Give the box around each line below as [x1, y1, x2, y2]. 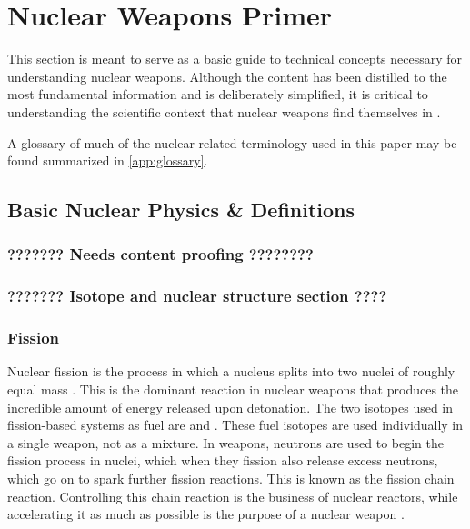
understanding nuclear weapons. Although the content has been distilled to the [7, 66, 447, 85]
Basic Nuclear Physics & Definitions [7, 195, 355, 224]
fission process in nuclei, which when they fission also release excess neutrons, [7, 451, 438, 470]
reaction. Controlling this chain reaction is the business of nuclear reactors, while [7, 486, 458, 505]
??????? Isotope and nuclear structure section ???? [7, 284, 387, 307]
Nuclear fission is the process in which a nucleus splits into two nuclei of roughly [7, 362, 455, 381]
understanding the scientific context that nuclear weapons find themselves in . [7, 102, 441, 121]
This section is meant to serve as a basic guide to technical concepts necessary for [7, 49, 463, 68]
